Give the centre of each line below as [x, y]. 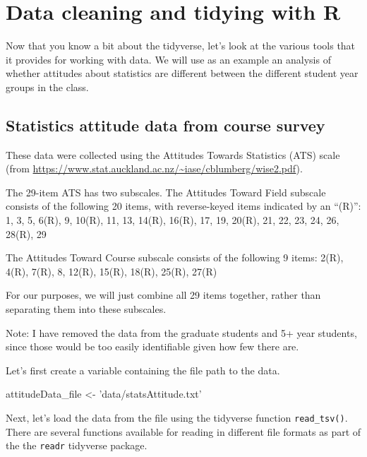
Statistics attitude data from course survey [166, 125]
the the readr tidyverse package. [77, 445]
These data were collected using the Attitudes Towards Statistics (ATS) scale [173, 154]
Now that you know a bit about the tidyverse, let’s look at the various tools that [181, 46]
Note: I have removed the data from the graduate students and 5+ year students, [181, 332]
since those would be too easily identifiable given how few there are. [152, 346]
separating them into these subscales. [86, 309]
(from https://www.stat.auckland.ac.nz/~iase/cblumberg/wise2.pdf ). [154, 168]
